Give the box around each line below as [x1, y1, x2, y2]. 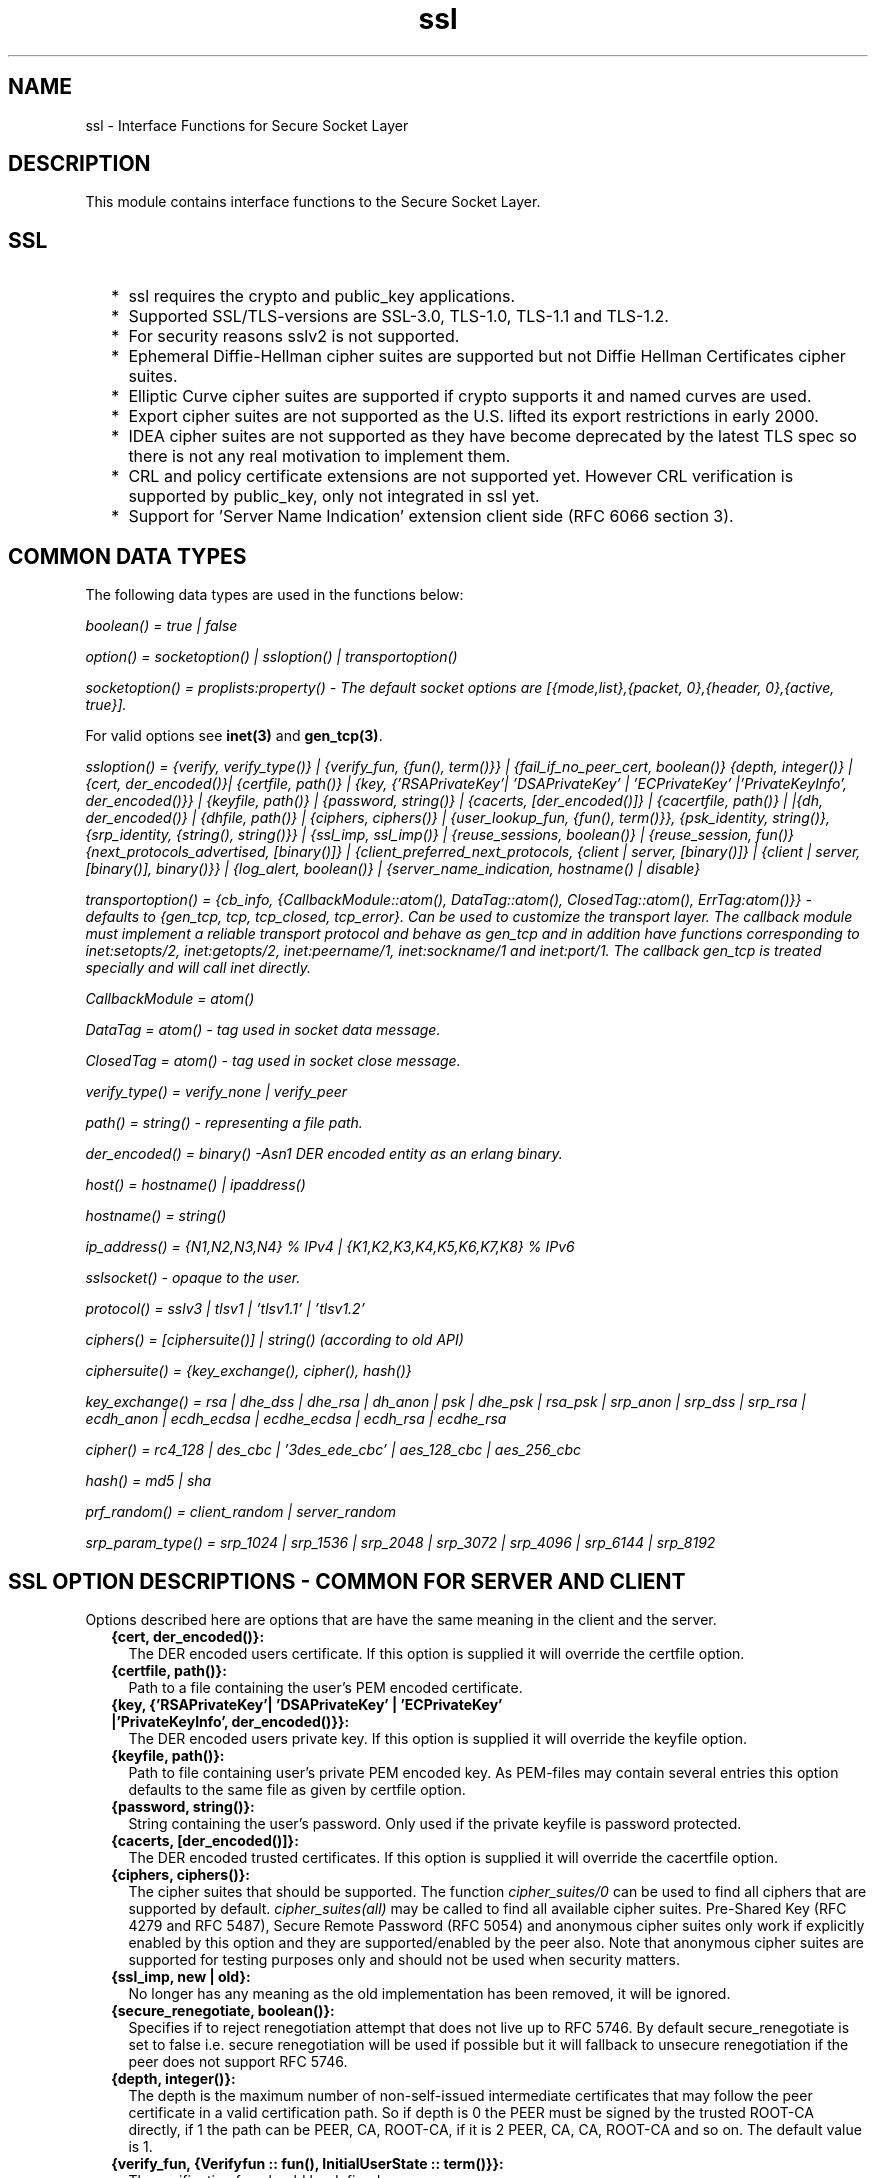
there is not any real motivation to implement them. [128, 446, 511, 467]
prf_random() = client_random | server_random [85, 1503, 397, 1521]
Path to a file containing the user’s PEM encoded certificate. [128, 1678, 523, 1696]
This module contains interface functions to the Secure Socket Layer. [85, 193, 541, 211]
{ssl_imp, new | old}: [111, 1967, 251, 1985]
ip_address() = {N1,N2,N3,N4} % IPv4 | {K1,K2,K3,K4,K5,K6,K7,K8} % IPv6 [85, 1238, 575, 1256]
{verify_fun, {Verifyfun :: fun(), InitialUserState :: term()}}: [111, 2154, 504, 2172]
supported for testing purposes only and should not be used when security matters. [128, 1950, 680, 1968]
